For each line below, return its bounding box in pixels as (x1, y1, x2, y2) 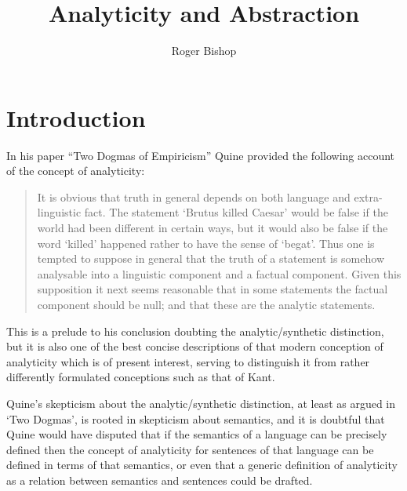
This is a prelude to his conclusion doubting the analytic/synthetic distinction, (6, 322, 384, 339)
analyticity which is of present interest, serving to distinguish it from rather (6, 353, 370, 369)
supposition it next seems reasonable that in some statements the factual (37, 281, 388, 297)
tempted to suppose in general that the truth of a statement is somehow (37, 250, 384, 267)
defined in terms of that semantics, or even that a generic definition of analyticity (6, 456, 398, 473)
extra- (354, 188, 383, 205)
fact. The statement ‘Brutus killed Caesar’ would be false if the (84, 204, 388, 220)
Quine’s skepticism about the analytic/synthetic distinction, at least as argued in (6, 395, 396, 411)
